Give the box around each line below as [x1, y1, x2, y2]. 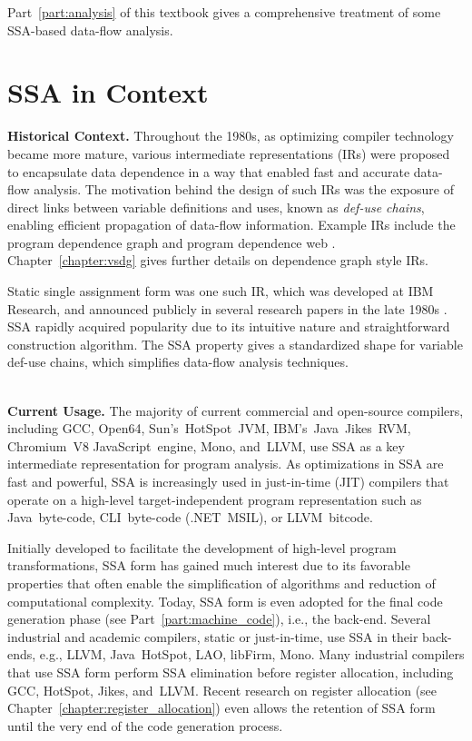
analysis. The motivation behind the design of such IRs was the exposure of [34, 180, 454, 199]
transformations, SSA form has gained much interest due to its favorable [7, 556, 410, 575]
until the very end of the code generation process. [7, 716, 283, 735]
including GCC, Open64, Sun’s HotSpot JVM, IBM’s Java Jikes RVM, [7, 419, 411, 438]
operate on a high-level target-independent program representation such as [7, 489, 422, 509]
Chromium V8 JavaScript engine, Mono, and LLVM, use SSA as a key [7, 436, 405, 455]
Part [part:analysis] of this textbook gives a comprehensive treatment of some [7, 3, 441, 21]
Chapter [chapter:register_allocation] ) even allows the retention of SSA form [7, 698, 436, 717]
